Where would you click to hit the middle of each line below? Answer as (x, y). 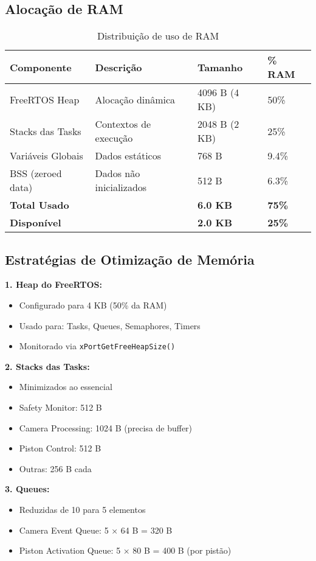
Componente (41, 67)
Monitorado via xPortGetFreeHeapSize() (97, 346)
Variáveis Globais (46, 156)
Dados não (118, 173)
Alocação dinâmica (135, 99)
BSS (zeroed (36, 173)
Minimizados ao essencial (66, 387)
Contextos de (123, 124)
